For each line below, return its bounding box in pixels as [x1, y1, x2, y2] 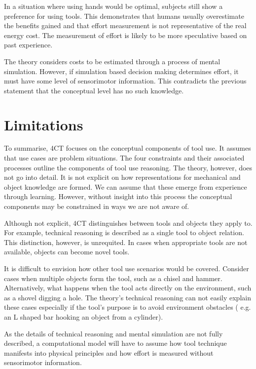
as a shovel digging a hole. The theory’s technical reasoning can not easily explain [4, 292, 251, 302]
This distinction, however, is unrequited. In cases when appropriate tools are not [4, 237, 248, 247]
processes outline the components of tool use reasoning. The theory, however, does [4, 162, 253, 172]
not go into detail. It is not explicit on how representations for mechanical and [4, 172, 241, 182]
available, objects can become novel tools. [4, 246, 130, 257]
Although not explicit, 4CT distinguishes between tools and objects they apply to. [4, 217, 253, 228]
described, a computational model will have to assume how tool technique [4, 338, 227, 348]
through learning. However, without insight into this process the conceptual [4, 191, 232, 202]
